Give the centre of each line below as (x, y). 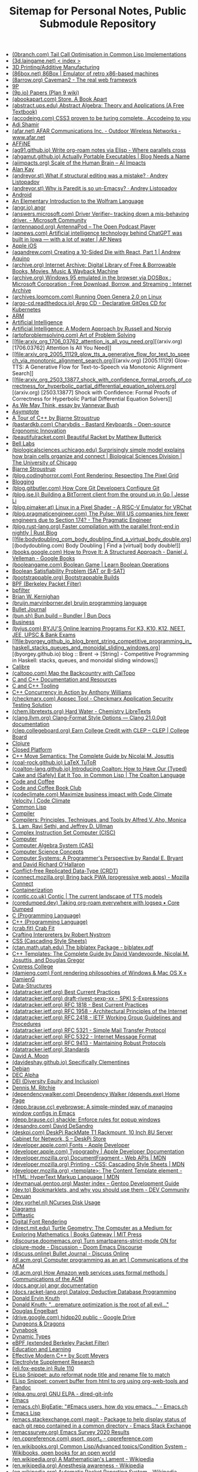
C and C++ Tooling (35, 686)
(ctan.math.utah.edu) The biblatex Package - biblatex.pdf (83, 947)
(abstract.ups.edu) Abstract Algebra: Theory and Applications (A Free (98, 106)
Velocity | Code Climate (41, 801)
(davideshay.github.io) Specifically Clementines (71, 1062)
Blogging (23, 482)
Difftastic (23, 1215)
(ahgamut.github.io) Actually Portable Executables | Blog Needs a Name (101, 157)
